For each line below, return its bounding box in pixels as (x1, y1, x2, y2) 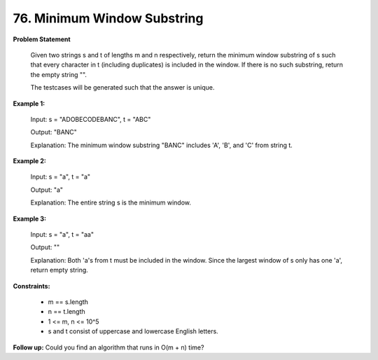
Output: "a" (30, 186, 63, 194)
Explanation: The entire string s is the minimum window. (30, 198, 192, 207)
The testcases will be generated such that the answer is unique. (30, 83, 215, 92)
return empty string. (30, 266, 89, 275)
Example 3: (13, 214, 47, 223)
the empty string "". (30, 70, 87, 78)
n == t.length (48, 307, 85, 316)
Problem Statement (13, 35, 71, 43)
